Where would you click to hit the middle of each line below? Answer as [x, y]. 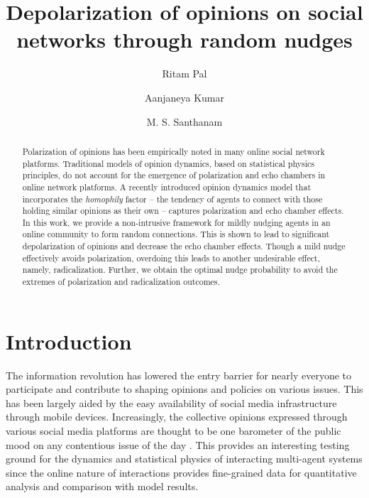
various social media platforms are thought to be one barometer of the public [174, 431]
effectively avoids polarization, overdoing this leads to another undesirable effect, [171, 258]
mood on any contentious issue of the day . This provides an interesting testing [178, 444]
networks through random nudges [184, 39]
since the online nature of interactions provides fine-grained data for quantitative [181, 472]
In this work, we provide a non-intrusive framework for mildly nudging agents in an [176, 222]
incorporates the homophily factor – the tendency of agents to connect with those [172, 199]
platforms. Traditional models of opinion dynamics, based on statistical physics [168, 163]
